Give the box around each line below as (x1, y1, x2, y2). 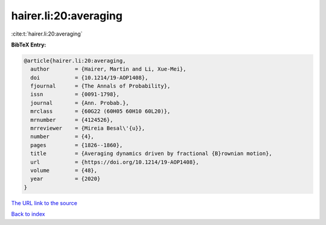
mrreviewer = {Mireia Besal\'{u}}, (30, 125, 145, 132)
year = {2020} (30, 176, 101, 182)
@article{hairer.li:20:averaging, (24, 57, 126, 64)
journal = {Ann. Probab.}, (30, 100, 129, 106)
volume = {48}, (30, 167, 98, 174)
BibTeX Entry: (11, 41, 46, 48)
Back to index (11, 211, 45, 218)
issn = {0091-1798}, (30, 91, 120, 98)
